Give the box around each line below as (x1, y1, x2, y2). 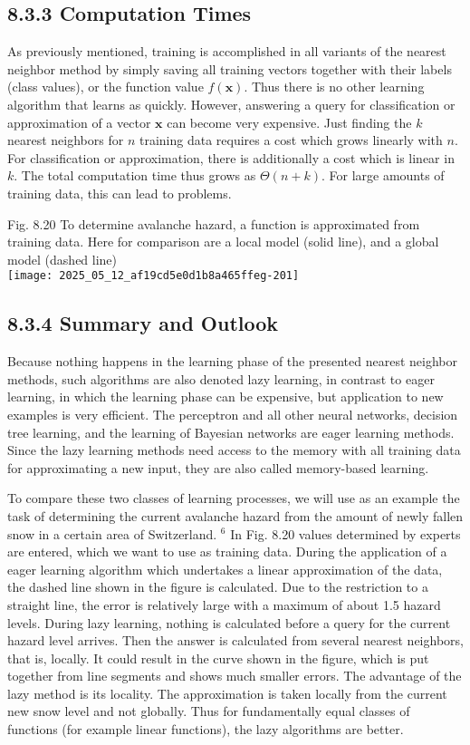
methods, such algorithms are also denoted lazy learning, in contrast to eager (7, 369, 435, 388)
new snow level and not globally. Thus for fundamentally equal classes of (7, 701, 410, 721)
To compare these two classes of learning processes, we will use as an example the (7, 489, 460, 508)
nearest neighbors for (7, 131, 124, 150)
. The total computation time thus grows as (14, 166, 256, 185)
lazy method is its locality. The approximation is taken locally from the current (7, 683, 447, 702)
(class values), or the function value (7, 77, 204, 96)
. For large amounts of (321, 166, 445, 185)
